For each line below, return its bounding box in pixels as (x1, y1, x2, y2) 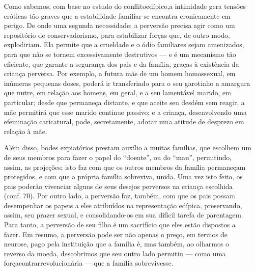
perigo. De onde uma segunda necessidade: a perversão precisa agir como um (4, 20, 235, 30)
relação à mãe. (4, 126, 47, 136)
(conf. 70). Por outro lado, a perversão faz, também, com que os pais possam (4, 190, 235, 201)
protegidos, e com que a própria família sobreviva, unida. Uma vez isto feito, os (4, 171, 243, 182)
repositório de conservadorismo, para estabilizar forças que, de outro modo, (4, 29, 230, 40)
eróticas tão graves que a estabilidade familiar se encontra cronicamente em (4, 10, 231, 21)
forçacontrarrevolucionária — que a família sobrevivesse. (4, 258, 173, 268)
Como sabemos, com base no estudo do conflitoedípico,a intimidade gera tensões (4, 1, 246, 11)
